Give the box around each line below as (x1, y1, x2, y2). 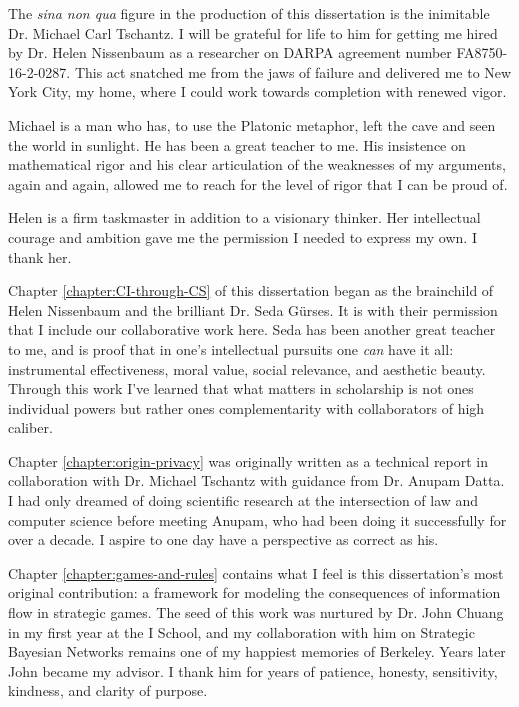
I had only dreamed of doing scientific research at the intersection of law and (8, 490, 479, 511)
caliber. (8, 417, 53, 438)
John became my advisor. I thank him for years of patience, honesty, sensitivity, (8, 660, 498, 681)
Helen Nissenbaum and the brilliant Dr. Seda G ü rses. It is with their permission (8, 299, 498, 320)
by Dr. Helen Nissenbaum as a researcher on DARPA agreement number (8, 42, 452, 63)
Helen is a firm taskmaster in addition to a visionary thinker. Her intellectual (8, 207, 481, 228)
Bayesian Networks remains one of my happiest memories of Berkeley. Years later (8, 641, 506, 662)
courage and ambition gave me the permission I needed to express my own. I (8, 226, 477, 247)
